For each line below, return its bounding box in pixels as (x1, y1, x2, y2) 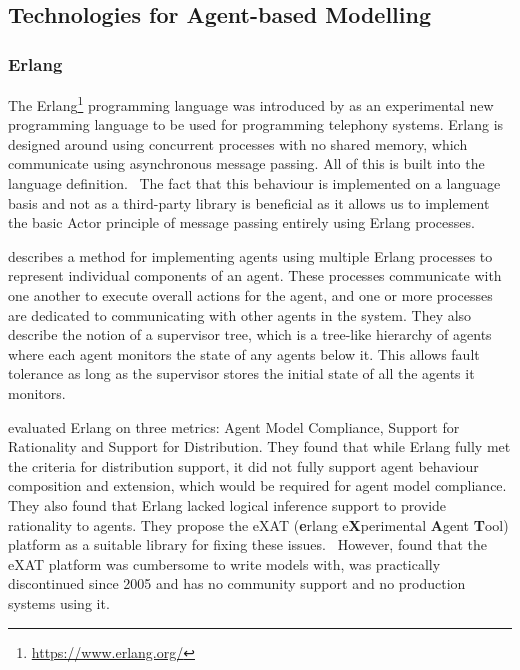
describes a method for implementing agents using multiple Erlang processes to (8, 245, 493, 266)
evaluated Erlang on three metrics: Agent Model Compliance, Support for (8, 416, 460, 437)
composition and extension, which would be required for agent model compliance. (8, 475, 507, 496)
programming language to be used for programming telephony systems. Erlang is (8, 114, 504, 135)
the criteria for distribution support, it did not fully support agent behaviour (8, 455, 479, 476)
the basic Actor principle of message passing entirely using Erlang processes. (8, 212, 475, 233)
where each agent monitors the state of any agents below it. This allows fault (8, 343, 480, 364)
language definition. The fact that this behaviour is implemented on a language (8, 173, 501, 194)
